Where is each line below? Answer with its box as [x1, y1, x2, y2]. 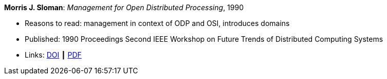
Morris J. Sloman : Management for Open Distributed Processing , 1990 [4, 3, 244, 12]
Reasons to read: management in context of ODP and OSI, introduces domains [25, 19, 290, 28]
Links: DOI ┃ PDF [25, 50, 82, 59]
